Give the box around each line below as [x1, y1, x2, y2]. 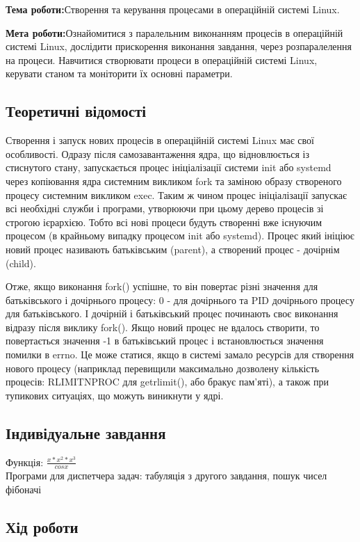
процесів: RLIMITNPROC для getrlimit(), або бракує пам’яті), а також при [6, 374, 329, 389]
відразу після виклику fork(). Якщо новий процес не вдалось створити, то [6, 319, 320, 334]
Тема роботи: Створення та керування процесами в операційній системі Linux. [6, 2, 340, 16]
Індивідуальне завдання [6, 422, 166, 443]
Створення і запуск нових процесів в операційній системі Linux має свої [6, 133, 314, 148]
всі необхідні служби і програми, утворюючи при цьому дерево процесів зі [6, 201, 324, 216]
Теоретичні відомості [6, 100, 147, 122]
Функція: [6, 454, 44, 469]
